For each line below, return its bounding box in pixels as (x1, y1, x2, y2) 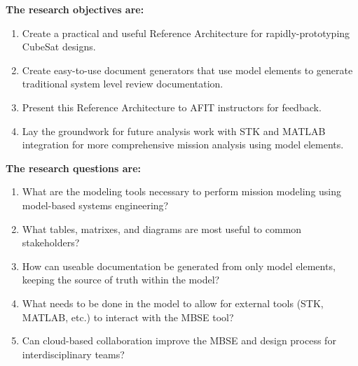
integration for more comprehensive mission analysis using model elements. (22, 137, 344, 152)
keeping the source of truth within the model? (22, 272, 220, 287)
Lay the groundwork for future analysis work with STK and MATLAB (22, 123, 326, 138)
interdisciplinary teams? (22, 346, 125, 361)
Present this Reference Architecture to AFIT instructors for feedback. (22, 99, 322, 114)
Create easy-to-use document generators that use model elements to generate (22, 62, 353, 77)
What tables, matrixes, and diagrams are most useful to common (22, 221, 302, 236)
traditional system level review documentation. (22, 76, 223, 91)
